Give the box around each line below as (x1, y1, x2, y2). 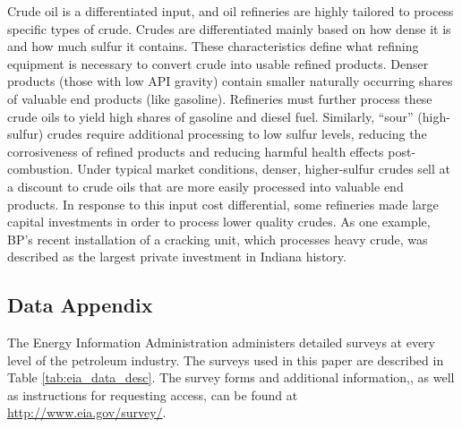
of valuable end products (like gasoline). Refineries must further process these (7, 89, 432, 107)
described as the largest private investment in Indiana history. (7, 247, 346, 266)
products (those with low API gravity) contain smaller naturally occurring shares (7, 72, 453, 90)
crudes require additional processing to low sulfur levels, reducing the (47, 124, 427, 143)
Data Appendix (7, 291, 153, 319)
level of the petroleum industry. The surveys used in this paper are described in (7, 350, 444, 369)
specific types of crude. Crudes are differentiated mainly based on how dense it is (7, 19, 451, 38)
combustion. (7, 159, 73, 178)
